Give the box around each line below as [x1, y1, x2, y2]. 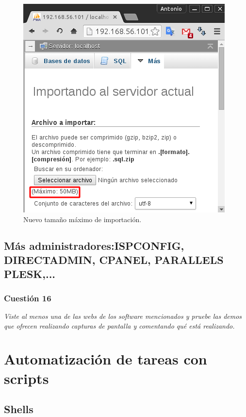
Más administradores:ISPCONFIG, [4, 238, 184, 253]
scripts [4, 368, 49, 388]
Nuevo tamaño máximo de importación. [23, 214, 142, 224]
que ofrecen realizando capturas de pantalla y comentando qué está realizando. [4, 320, 235, 330]
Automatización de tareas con [4, 349, 207, 369]
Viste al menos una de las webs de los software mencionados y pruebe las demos [4, 311, 242, 321]
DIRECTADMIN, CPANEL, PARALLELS [4, 252, 224, 267]
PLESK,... [4, 266, 56, 281]
